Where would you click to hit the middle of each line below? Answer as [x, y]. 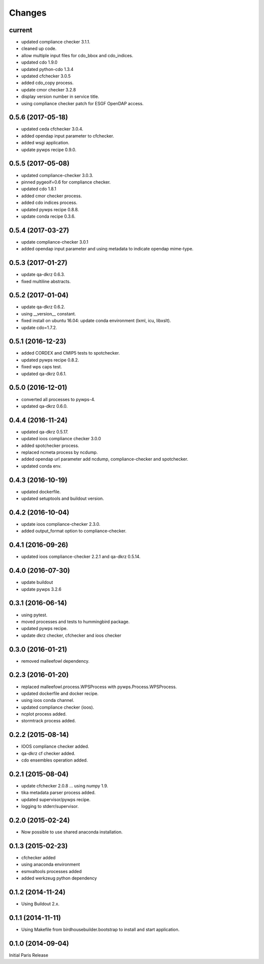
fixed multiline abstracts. [46, 281]
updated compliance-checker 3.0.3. [57, 175]
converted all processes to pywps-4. [58, 399]
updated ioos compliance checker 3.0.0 [61, 439]
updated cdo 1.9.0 [39, 62]
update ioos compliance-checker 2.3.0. [61, 524]
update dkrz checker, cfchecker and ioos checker [71, 635]
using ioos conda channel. [48, 700]
